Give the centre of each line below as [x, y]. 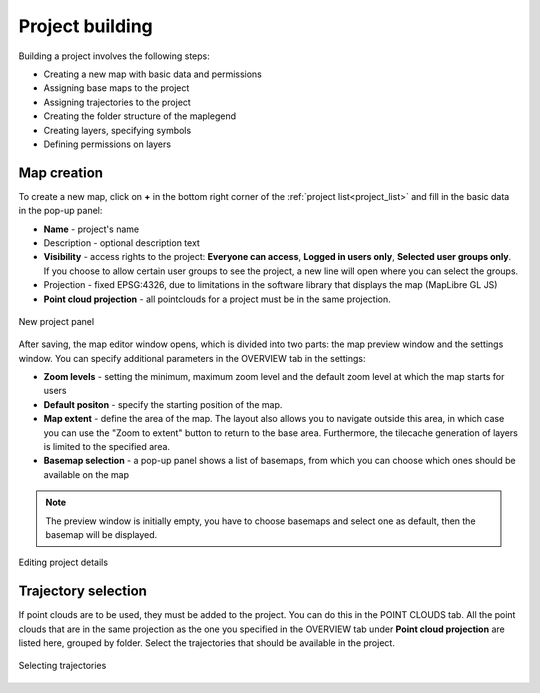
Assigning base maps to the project [116, 88]
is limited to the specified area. [106, 447]
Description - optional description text [121, 242]
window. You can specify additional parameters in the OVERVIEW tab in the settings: [192, 358]
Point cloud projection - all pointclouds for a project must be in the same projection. [217, 299]
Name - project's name [91, 229]
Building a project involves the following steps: [114, 56]
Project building [86, 26]
